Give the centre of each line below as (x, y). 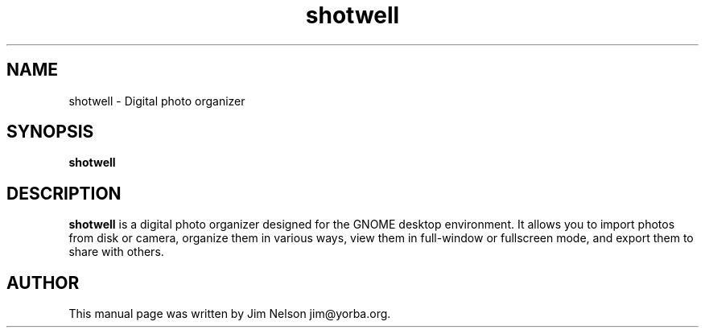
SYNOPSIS (50, 132)
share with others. (116, 252)
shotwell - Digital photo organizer (157, 101)
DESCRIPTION (64, 193)
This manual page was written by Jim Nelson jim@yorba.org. (230, 314)
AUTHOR (43, 282)
